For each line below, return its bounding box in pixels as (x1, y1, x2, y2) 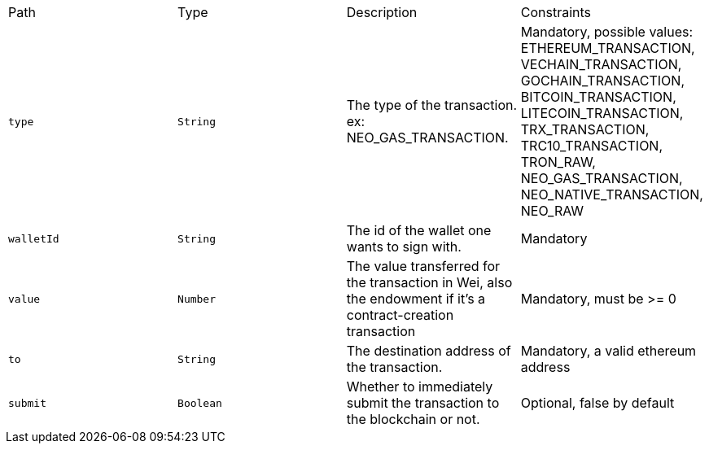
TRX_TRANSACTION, (520, 121, 650, 138)
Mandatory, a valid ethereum (520, 343, 697, 359)
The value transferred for (346, 258, 501, 274)
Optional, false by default (520, 395, 675, 411)
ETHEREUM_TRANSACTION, (520, 40, 695, 56)
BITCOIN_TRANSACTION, (520, 89, 676, 105)
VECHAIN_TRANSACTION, (520, 56, 682, 72)
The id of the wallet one (346, 222, 492, 238)
